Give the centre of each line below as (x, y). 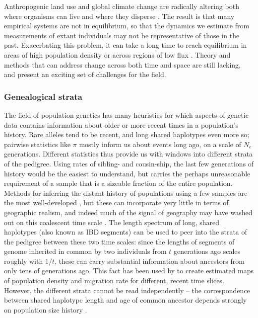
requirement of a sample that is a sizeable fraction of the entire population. (118, 183)
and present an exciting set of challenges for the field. (85, 74)
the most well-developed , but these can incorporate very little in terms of (116, 202)
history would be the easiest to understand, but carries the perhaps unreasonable (127, 173)
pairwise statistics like (37, 144)
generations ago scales (207, 251)
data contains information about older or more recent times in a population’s (121, 124)
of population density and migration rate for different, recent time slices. (114, 280)
